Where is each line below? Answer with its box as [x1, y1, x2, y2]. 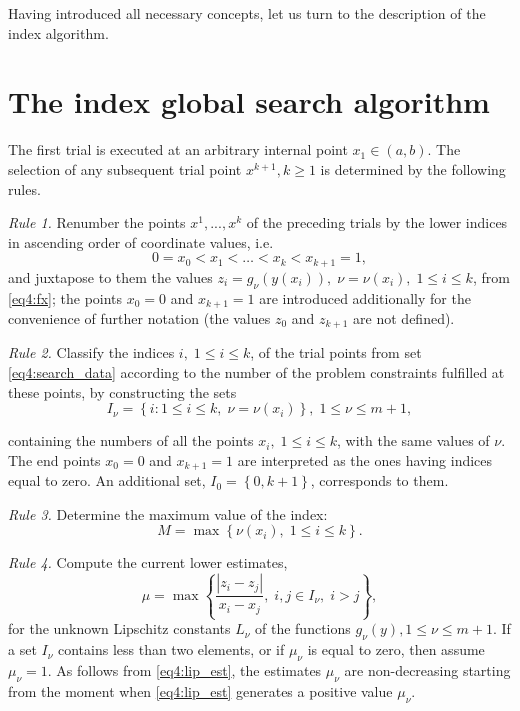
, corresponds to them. [310, 470, 449, 491]
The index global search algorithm [8, 81, 490, 122]
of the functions [255, 618, 351, 639]
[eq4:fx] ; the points [8, 287, 123, 308]
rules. [8, 178, 41, 199]
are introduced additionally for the [259, 287, 471, 308]
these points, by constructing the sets [8, 381, 237, 402]
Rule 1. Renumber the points [8, 212, 186, 233]
